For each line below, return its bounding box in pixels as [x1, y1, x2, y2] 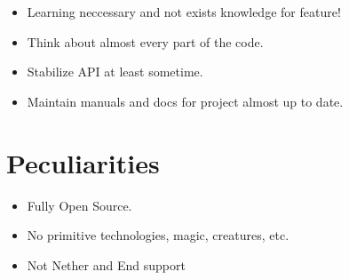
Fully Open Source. [27, 196, 132, 214]
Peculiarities [6, 144, 160, 180]
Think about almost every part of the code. [27, 32, 264, 51]
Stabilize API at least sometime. [27, 62, 203, 81]
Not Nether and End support [27, 255, 186, 274]
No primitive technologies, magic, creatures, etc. [27, 226, 290, 244]
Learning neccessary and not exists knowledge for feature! [27, 3, 341, 20]
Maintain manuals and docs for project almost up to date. [27, 92, 344, 110]
